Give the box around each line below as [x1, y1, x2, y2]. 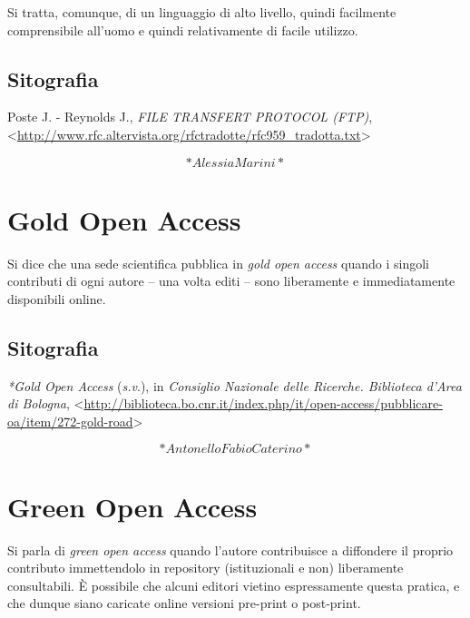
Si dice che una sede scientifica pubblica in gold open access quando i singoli [7, 253, 429, 272]
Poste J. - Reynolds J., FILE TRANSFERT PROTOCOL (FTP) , [7, 107, 373, 126]
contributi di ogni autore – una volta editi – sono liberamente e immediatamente [7, 271, 455, 290]
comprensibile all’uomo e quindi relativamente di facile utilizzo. [7, 20, 358, 39]
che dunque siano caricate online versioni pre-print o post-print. [7, 593, 361, 613]
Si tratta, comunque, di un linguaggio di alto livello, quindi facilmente [7, 3, 397, 21]
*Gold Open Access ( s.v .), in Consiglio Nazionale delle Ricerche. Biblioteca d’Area [7, 376, 462, 395]
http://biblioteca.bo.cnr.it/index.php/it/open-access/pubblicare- [83, 394, 443, 413]
